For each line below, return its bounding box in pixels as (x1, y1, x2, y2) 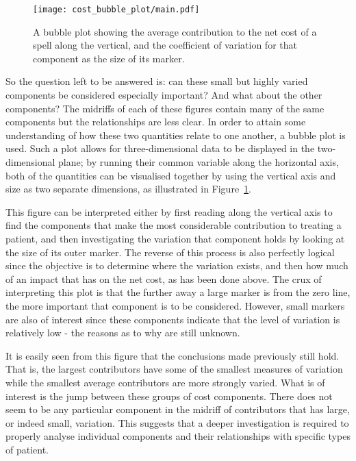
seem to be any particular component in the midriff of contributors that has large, (5, 402, 350, 416)
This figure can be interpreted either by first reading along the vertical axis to (5, 204, 333, 219)
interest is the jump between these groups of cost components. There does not (5, 388, 333, 403)
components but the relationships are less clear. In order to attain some (5, 114, 306, 129)
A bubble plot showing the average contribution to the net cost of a (33, 24, 317, 38)
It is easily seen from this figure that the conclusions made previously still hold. (5, 348, 340, 362)
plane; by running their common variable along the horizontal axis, (58, 155, 339, 169)
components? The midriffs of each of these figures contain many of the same (5, 101, 325, 115)
